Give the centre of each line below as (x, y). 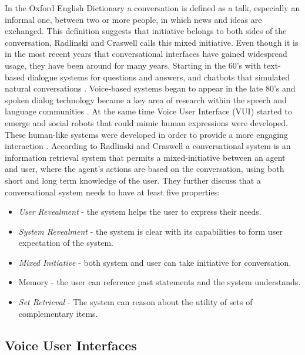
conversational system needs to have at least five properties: (113, 192)
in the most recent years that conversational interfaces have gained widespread (146, 54)
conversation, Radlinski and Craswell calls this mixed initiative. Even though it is (152, 42)
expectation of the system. (66, 243)
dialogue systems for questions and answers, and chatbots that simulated (159, 77)
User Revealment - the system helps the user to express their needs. (140, 212)
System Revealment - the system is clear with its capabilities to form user (150, 231)
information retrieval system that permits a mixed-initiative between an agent (145, 157)
